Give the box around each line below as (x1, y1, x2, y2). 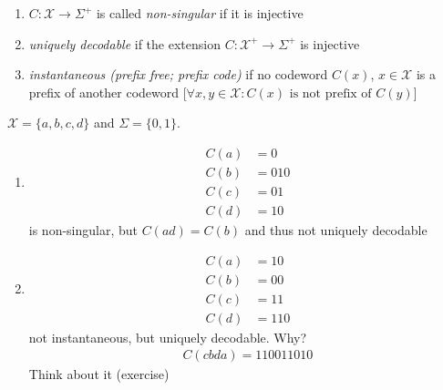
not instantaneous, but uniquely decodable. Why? (28, 327, 307, 346)
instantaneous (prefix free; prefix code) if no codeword (28, 65, 328, 84)
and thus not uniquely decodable (244, 221, 428, 240)
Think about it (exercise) (28, 364, 170, 384)
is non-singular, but (28, 221, 139, 240)
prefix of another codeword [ (28, 82, 187, 101)
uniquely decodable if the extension (28, 34, 221, 53)
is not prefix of (289, 87, 372, 100)
